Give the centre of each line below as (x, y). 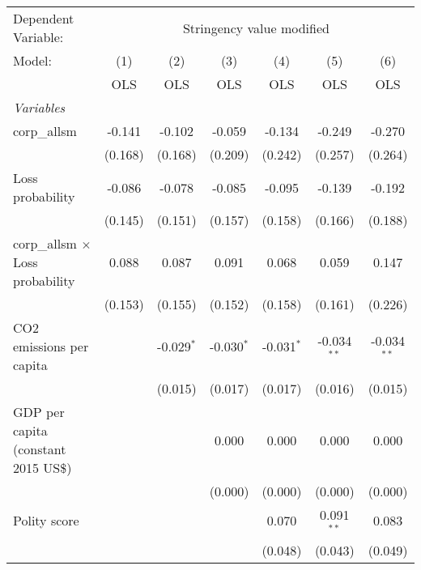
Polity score (46, 521)
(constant (40, 449)
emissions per (51, 346)
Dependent (44, 18)
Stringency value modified (256, 28)
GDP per (39, 412)
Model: (33, 60)
